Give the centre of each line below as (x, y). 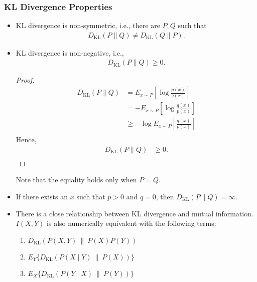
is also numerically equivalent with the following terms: (132, 223)
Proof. (25, 80)
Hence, (26, 139)
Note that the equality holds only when (76, 180)
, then (165, 197)
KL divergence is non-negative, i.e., (70, 52)
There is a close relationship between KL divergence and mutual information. (135, 213)
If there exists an (42, 197)
